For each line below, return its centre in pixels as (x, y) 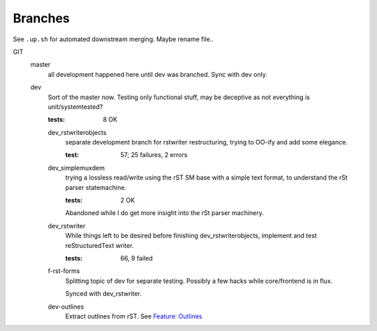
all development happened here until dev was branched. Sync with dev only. (158, 74)
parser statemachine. (96, 187)
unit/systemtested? (75, 106)
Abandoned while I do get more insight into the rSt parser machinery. (165, 213)
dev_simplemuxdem (76, 168)
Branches (41, 18)
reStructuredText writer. (99, 245)
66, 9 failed (136, 258)
